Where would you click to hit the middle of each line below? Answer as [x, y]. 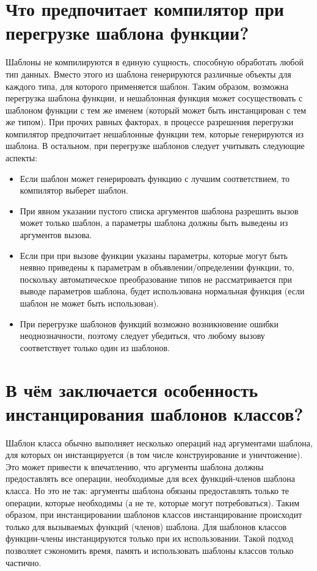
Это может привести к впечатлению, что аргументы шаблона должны [135, 466]
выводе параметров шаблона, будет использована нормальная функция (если [162, 291]
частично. [24, 562]
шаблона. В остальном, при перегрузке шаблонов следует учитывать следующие [155, 146]
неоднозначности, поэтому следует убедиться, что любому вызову [142, 336]
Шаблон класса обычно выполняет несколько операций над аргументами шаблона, [159, 442]
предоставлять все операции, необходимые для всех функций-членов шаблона [151, 478]
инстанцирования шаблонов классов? [155, 413]
